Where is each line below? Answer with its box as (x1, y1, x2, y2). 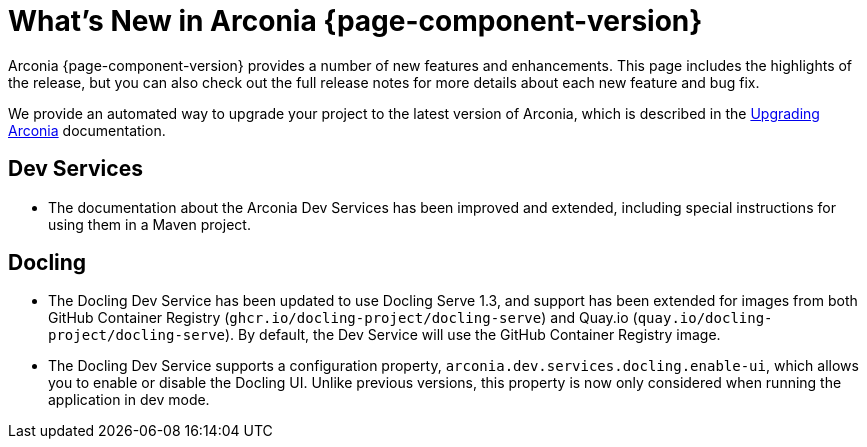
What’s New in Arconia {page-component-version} (8, 4, 703, 38)
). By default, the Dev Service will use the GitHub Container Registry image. (225, 326, 721, 344)
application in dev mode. (48, 391, 210, 409)
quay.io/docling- (637, 310, 773, 327)
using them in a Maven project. (48, 215, 251, 233)
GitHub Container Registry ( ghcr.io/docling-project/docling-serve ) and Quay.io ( (48, 309, 638, 327)
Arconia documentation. (8, 121, 166, 139)
